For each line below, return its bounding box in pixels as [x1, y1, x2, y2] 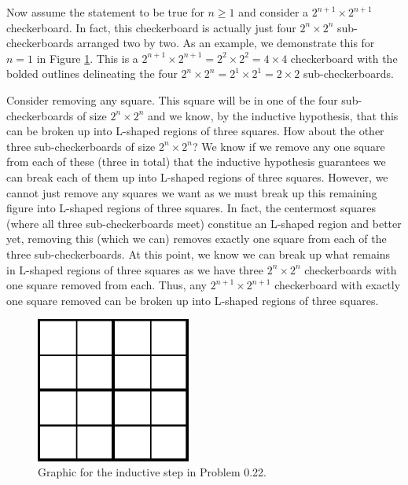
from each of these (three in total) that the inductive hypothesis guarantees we [6, 153, 386, 170]
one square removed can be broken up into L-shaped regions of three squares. [6, 292, 379, 308]
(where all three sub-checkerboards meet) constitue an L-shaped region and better [6, 215, 402, 231]
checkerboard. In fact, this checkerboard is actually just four [6, 19, 296, 35]
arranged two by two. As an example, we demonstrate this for [76, 35, 375, 51]
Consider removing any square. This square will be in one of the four [6, 91, 338, 108]
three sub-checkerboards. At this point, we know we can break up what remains [6, 245, 391, 262]
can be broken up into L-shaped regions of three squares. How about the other [6, 123, 384, 139]
